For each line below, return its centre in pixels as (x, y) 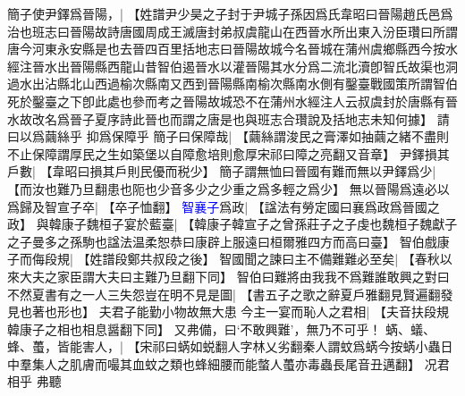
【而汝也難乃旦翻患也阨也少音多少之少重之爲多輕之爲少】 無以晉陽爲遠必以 (228, 188)
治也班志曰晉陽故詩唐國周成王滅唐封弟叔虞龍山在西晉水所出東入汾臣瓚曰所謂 (232, 31)
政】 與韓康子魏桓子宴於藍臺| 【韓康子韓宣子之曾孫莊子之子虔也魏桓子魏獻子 (232, 224)
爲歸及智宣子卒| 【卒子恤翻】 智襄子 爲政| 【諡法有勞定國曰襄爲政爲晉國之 (224, 206)
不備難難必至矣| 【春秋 (373, 259)
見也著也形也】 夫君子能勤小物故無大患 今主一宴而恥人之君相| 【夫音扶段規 (228, 312)
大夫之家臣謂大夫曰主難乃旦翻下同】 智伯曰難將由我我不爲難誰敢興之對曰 (234, 276)
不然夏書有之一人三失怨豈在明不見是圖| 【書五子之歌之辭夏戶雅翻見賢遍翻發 (230, 294)
